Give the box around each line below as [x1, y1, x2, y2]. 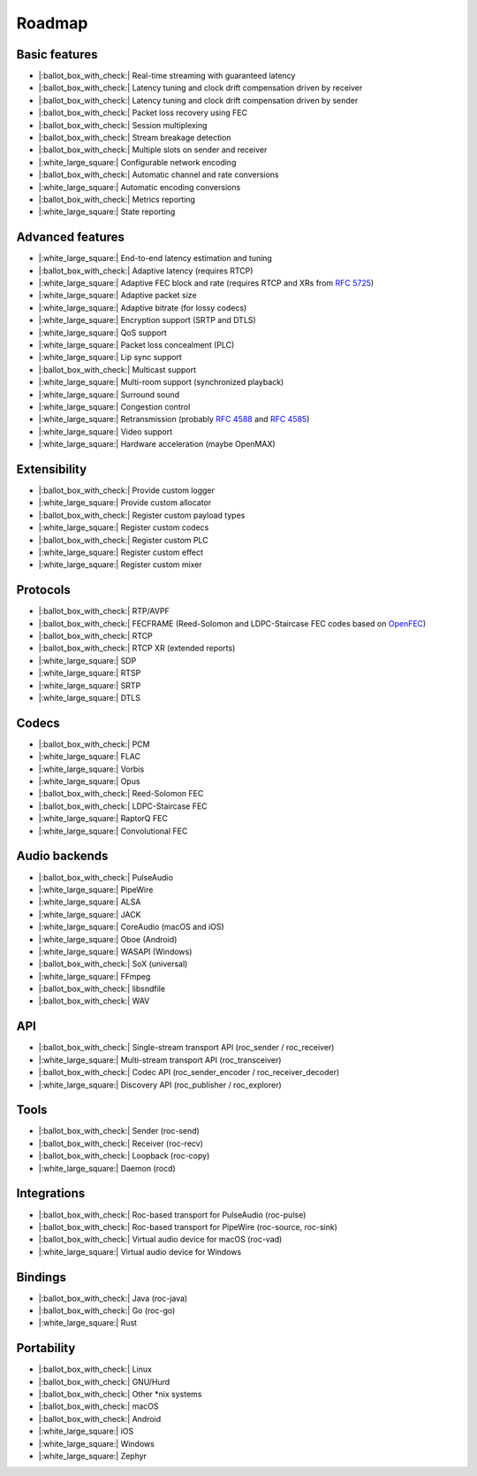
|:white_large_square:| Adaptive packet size [38, 290, 198, 301]
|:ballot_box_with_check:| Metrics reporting [38, 194, 196, 204]
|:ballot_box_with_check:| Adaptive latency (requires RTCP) [38, 265, 254, 276]
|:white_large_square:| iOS [38, 1426, 134, 1437]
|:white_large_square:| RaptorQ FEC [38, 813, 168, 824]
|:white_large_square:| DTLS [38, 693, 141, 703]
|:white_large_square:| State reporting [38, 206, 176, 217]
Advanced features [16, 230, 125, 245]
